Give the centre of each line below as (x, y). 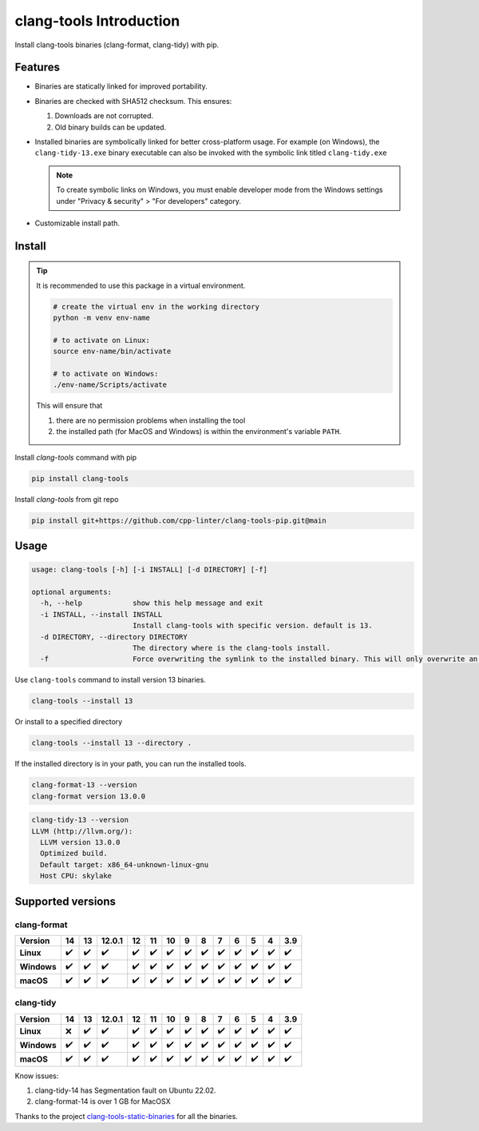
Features (37, 68)
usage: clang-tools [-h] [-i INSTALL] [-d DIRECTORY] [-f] (149, 570)
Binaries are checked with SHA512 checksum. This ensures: (133, 101)
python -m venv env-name (102, 318)
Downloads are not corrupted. (104, 116)
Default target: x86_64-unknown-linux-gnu (125, 864)
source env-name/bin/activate (112, 351)
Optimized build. (74, 854)
